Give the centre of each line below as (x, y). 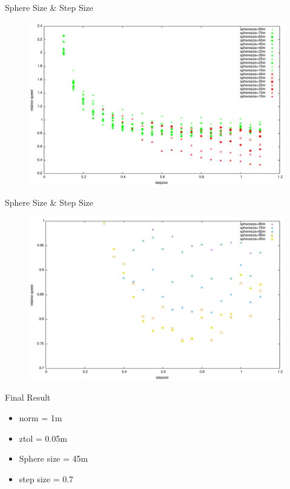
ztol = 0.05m (43, 438)
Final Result (28, 397)
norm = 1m (40, 417)
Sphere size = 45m (53, 458)
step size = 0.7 (46, 478)
